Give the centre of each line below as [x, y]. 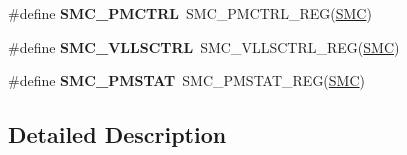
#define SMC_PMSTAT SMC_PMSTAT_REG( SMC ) [187, 80]
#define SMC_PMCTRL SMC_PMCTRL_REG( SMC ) [190, 13]
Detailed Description [117, 134]
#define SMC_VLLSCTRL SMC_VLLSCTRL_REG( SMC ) [204, 46]
